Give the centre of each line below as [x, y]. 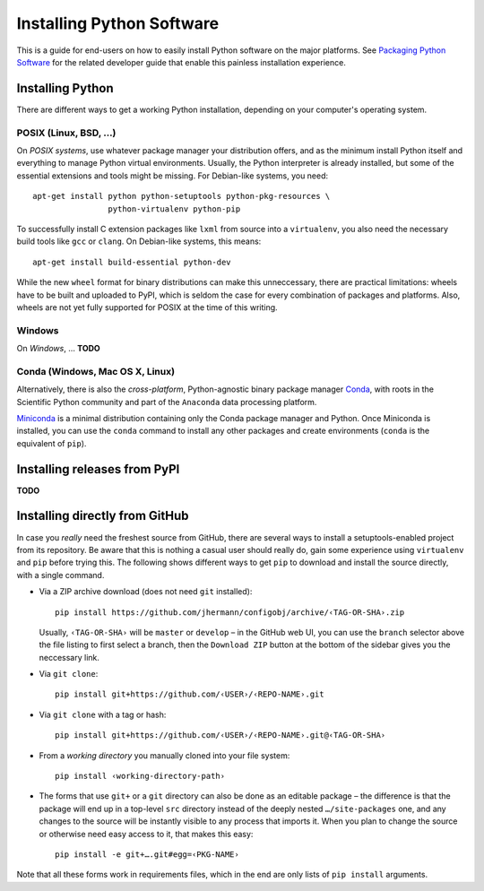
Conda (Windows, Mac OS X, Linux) [95, 371]
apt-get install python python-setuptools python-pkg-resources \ [181, 196]
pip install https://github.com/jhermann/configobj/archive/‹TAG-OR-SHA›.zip [230, 612]
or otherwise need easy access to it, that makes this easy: [146, 834]
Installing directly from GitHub [103, 516]
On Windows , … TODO [58, 349]
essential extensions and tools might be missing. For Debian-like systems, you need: [173, 176]
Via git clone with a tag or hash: [103, 714]
